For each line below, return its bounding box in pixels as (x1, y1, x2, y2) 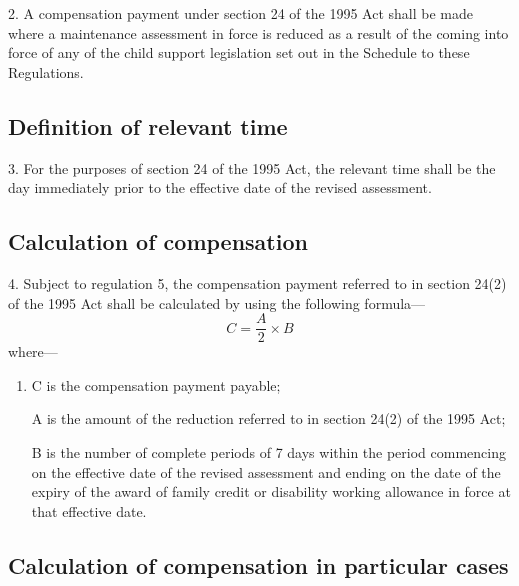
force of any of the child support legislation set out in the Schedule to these (8, 42, 470, 63)
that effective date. (31, 500, 147, 521)
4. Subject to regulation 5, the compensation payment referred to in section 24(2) (8, 272, 507, 293)
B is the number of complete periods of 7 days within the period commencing (31, 442, 506, 462)
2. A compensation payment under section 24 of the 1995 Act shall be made (8, 3, 473, 23)
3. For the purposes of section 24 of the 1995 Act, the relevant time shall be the (8, 157, 496, 178)
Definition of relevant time (8, 110, 288, 141)
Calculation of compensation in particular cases (8, 549, 509, 580)
